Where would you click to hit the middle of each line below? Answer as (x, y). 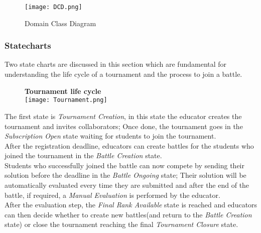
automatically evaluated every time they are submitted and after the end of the (127, 185)
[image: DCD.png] (53, 7)
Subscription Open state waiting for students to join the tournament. (110, 136)
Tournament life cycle (63, 91)
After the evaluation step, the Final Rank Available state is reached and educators (131, 205)
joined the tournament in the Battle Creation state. (83, 155)
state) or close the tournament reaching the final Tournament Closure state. (121, 224)
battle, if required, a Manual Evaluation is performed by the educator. (112, 195)
